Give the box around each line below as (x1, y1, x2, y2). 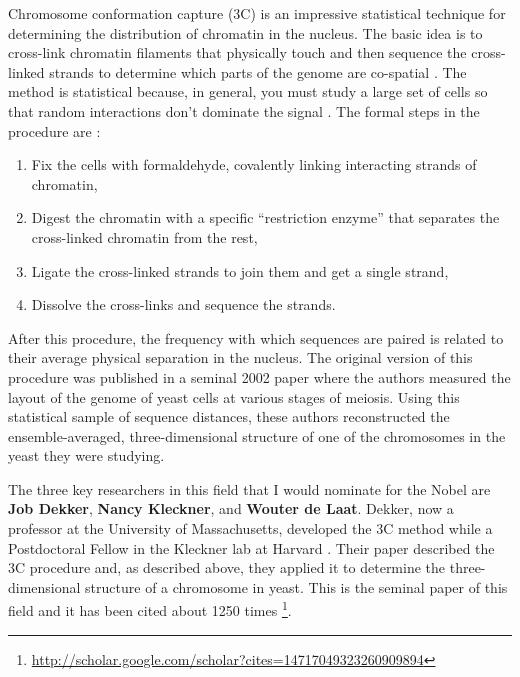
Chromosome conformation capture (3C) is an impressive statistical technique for (8, 3, 506, 23)
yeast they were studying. (8, 445, 165, 466)
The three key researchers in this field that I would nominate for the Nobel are (8, 478, 491, 499)
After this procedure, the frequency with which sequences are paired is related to (8, 327, 504, 348)
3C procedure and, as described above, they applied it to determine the (8, 557, 446, 578)
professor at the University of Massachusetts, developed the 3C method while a (8, 518, 493, 539)
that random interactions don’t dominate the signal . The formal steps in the (8, 100, 480, 121)
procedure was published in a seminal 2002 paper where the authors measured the (8, 366, 511, 387)
